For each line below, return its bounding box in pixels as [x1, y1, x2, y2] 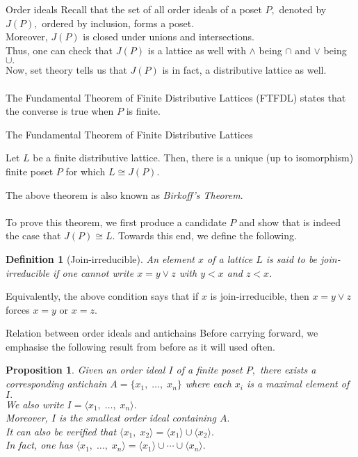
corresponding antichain [6, 376, 107, 391]
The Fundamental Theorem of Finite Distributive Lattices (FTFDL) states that [6, 90, 346, 104]
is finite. [126, 104, 161, 118]
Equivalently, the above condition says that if [6, 289, 199, 303]
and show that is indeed [238, 214, 341, 229]
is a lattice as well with [147, 42, 246, 57]
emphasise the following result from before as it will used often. [6, 339, 275, 353]
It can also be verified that [6, 424, 117, 438]
